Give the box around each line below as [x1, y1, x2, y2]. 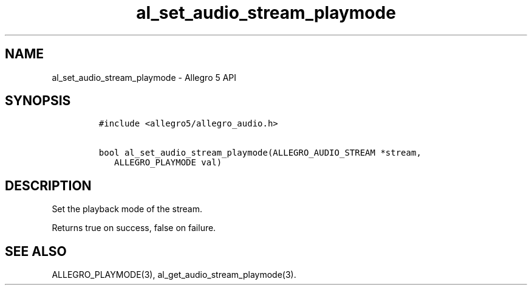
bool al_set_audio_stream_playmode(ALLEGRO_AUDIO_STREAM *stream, [98, 148, 421, 158]
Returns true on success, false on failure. [52, 223, 216, 233]
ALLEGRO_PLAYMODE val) [114, 157, 222, 168]
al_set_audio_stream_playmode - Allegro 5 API [52, 72, 237, 83]
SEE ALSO [5, 243, 67, 259]
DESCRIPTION [5, 178, 92, 193]
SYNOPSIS [5, 93, 71, 109]
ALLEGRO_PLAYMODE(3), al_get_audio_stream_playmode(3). [52, 269, 296, 280]
